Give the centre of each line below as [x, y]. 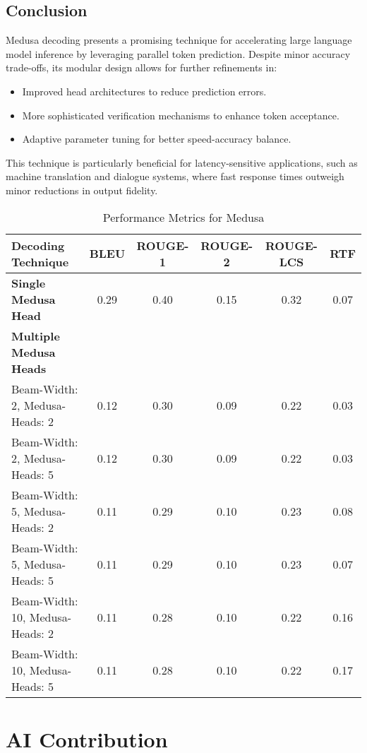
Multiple [36, 336]
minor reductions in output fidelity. [82, 190]
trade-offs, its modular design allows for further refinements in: [142, 67]
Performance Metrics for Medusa [183, 217]
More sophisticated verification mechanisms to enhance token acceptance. [181, 115]
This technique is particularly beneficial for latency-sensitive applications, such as [182, 162]
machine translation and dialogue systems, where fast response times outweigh [175, 176]
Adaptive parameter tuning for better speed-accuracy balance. [157, 139]
